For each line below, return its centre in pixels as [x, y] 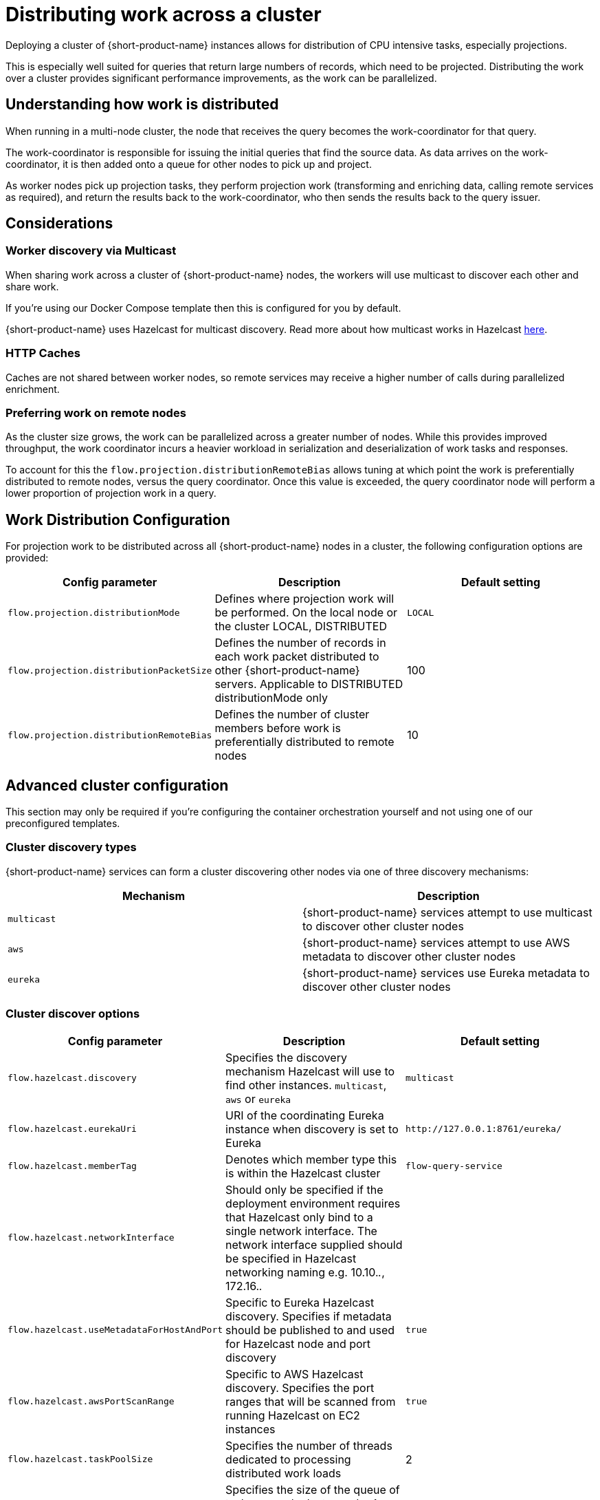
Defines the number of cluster [292, 715]
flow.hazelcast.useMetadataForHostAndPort [115, 1330]
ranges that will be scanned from [311, 1401]
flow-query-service [454, 1166]
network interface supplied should [314, 1244]
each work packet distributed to [297, 657]
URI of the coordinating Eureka [305, 1115]
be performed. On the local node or [306, 613]
